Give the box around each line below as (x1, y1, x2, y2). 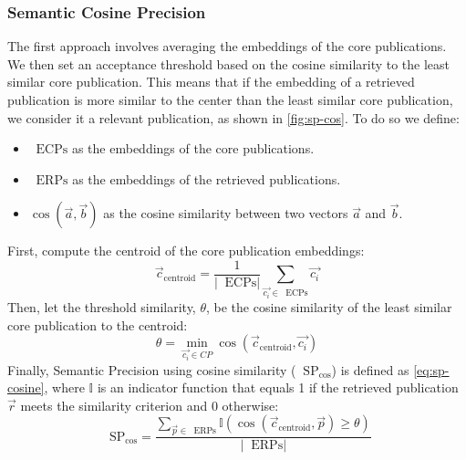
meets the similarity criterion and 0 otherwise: (20, 395, 279, 414)
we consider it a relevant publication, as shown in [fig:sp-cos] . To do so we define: (7, 108, 460, 127)
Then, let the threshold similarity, (7, 297, 196, 316)
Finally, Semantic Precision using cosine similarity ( (7, 360, 296, 379)
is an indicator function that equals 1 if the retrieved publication (97, 378, 459, 397)
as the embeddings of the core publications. (71, 139, 315, 158)
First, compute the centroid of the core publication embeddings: (7, 241, 365, 260)
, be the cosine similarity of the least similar (206, 297, 452, 316)
